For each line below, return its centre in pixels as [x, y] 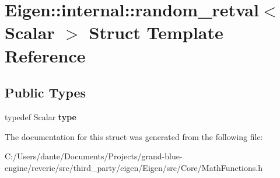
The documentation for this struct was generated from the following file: [134, 136]
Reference [45, 55]
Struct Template [156, 32]
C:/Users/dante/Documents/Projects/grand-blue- [94, 156]
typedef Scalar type [41, 116]
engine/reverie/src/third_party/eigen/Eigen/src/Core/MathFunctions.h [134, 167]
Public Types [45, 93]
